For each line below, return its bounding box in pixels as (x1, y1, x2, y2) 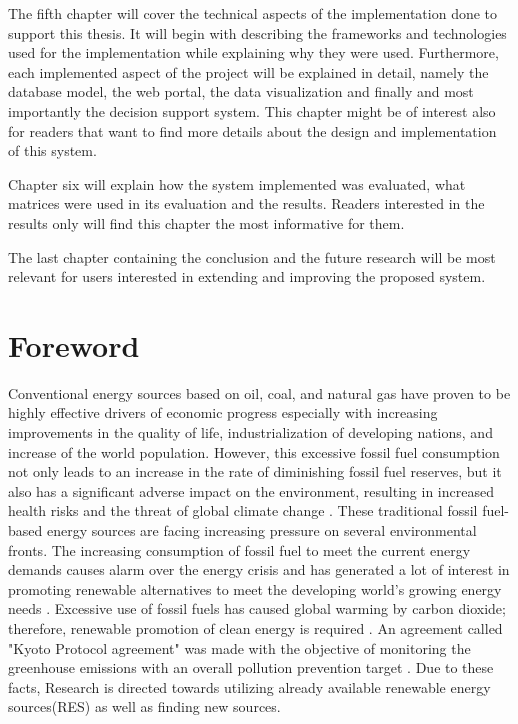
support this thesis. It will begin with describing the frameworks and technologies (8, 22, 507, 43)
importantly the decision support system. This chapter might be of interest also (8, 100, 496, 121)
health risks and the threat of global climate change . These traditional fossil (8, 500, 478, 521)
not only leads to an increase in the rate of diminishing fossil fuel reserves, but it (8, 461, 502, 482)
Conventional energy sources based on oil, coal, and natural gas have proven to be (8, 382, 511, 403)
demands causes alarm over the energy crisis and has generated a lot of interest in (8, 559, 510, 580)
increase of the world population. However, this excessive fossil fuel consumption (8, 441, 500, 462)
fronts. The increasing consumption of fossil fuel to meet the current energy (8, 539, 471, 560)
